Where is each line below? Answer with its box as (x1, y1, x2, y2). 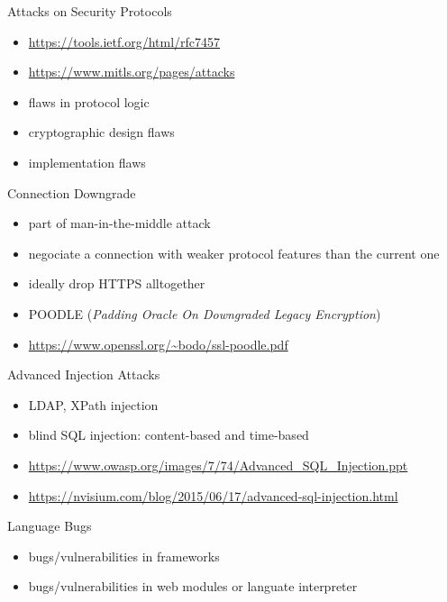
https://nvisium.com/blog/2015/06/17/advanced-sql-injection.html (28, 486, 398, 505)
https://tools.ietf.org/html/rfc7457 (28, 32, 221, 50)
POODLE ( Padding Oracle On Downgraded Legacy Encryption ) (28, 304, 381, 323)
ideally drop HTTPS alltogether (28, 274, 205, 293)
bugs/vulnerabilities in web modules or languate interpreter (28, 577, 358, 596)
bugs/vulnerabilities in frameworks (28, 546, 220, 565)
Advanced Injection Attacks (7, 365, 160, 384)
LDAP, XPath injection (28, 395, 159, 414)
